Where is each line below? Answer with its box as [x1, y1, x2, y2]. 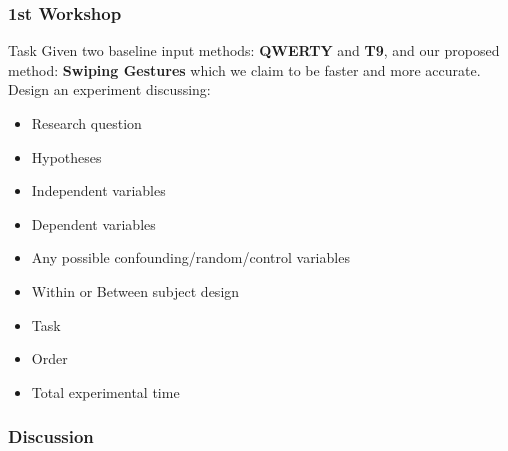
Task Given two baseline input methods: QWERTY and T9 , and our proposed [8, 40, 500, 61]
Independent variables [31, 180, 166, 201]
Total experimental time [31, 381, 180, 402]
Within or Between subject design [31, 280, 240, 301]
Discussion [8, 424, 94, 449]
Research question [31, 113, 142, 133]
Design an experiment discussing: [8, 79, 211, 100]
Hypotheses [31, 146, 102, 167]
